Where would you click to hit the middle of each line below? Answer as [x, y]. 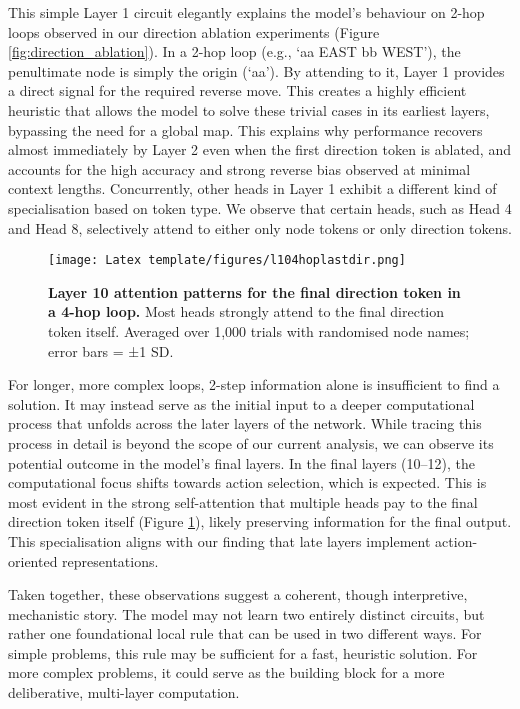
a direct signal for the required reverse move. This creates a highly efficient [237, 90]
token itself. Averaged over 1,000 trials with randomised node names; [259, 330]
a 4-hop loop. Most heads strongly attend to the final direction [246, 311]
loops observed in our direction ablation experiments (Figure [194, 31]
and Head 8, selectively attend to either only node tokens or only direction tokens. [260, 227]
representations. [110, 560]
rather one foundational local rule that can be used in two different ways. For [245, 633]
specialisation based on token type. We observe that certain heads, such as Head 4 [260, 207]
